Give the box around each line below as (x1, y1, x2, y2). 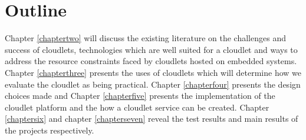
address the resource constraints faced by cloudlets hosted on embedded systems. (5, 55, 297, 67)
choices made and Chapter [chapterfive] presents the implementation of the (5, 89, 275, 102)
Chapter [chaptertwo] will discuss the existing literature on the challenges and (5, 32, 286, 44)
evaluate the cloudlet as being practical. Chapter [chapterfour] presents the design (5, 78, 301, 90)
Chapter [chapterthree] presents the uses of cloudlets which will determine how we (5, 66, 301, 78)
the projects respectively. (5, 124, 94, 136)
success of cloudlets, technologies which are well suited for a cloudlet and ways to (5, 43, 298, 55)
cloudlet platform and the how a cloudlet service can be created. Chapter (5, 101, 269, 113)
